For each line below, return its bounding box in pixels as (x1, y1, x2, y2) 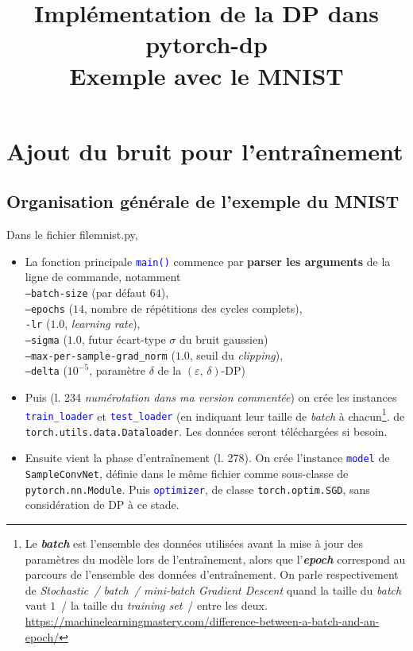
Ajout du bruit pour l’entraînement (6, 134, 403, 167)
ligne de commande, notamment (25, 268, 181, 285)
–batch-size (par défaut (25, 283, 147, 300)
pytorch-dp (145, 28, 268, 60)
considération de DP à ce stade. (25, 496, 179, 513)
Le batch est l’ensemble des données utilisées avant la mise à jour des (25, 535, 364, 552)
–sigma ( (25, 330, 68, 347)
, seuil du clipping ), (189, 346, 284, 363)
